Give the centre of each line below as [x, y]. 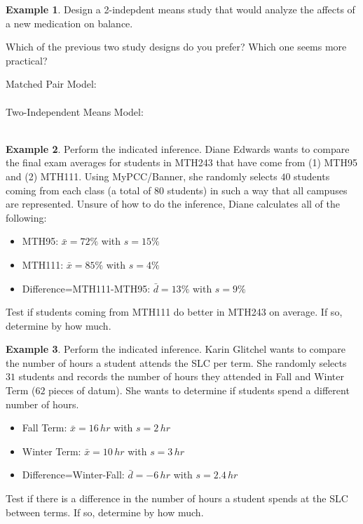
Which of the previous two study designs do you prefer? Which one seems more [176, 47]
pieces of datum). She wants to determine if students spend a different [199, 390]
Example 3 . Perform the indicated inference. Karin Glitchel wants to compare [176, 349]
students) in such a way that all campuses [257, 190]
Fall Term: [44, 428]
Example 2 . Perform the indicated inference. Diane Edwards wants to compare [178, 148]
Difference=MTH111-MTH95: [86, 288]
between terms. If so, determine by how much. [105, 512]
